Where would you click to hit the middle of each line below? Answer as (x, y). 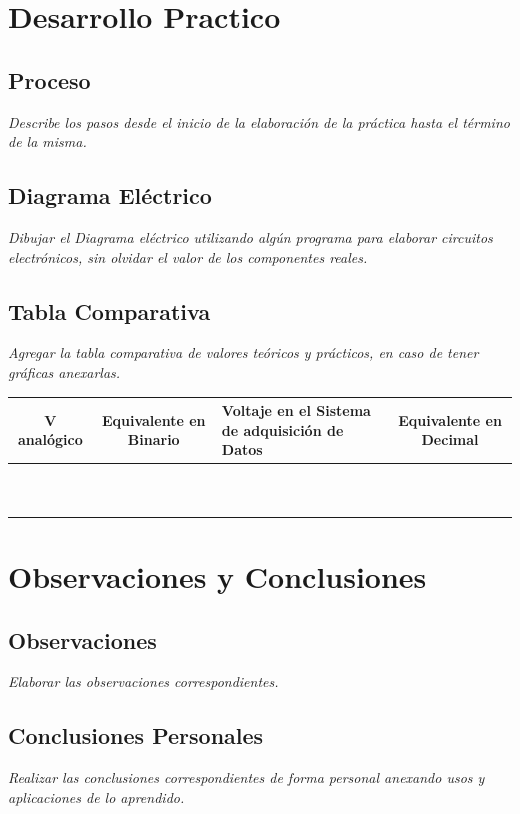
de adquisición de (282, 429)
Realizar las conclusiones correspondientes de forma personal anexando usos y (246, 777)
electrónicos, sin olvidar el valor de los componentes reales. (188, 256)
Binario (153, 439)
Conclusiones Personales (136, 735)
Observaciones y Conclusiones (217, 576)
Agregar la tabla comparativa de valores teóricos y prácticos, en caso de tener (243, 352)
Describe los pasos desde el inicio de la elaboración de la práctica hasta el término (259, 121)
